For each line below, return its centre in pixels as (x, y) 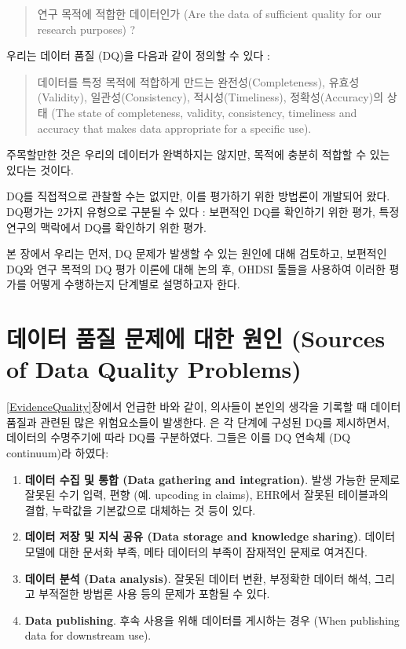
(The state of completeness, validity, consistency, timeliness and (204, 112)
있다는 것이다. (40, 169)
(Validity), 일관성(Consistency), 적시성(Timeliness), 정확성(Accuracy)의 (210, 97)
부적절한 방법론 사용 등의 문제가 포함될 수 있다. (154, 594)
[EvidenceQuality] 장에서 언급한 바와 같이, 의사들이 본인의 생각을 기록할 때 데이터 (204, 407)
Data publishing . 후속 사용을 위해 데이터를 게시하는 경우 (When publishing (212, 620)
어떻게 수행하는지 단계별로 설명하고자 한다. (135, 284)
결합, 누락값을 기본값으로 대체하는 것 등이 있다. (140, 510)
